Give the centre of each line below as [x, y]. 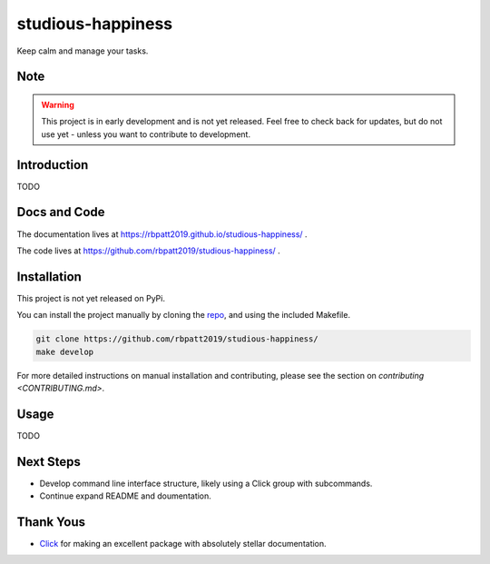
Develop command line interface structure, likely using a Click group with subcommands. [206, 483]
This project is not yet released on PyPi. [91, 298]
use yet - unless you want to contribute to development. [146, 134]
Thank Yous [51, 522]
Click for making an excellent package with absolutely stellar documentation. [183, 544]
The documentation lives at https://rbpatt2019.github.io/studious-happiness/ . [162, 234]
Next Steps [49, 462]
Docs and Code [61, 212]
